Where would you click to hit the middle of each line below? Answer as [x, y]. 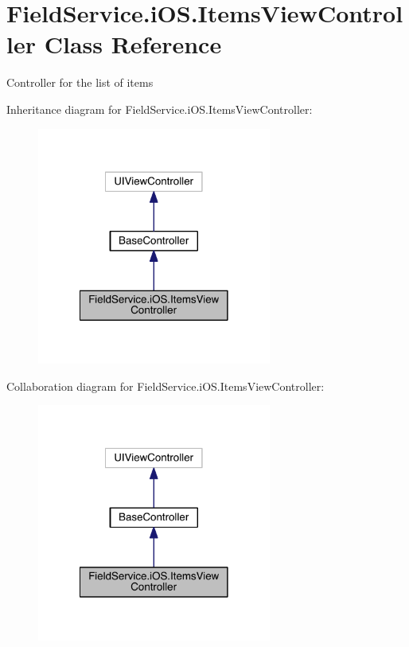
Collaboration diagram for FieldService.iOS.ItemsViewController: [166, 386]
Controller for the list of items [80, 82]
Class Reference [133, 44]
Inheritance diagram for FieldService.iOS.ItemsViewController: [160, 109]
